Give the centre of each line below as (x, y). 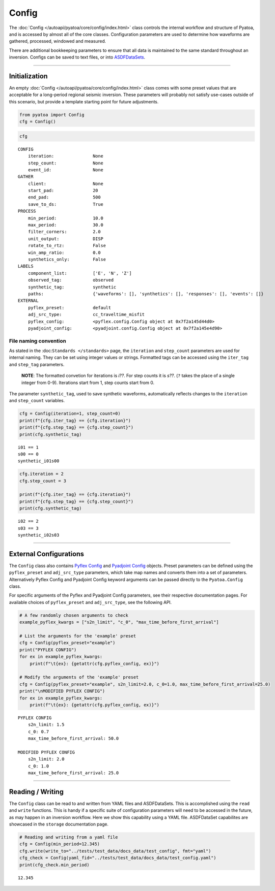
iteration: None (66, 156)
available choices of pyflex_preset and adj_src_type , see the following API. (90, 602)
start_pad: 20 (63, 191)
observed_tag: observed (71, 280)
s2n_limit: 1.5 (46, 725)
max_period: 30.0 (66, 225)
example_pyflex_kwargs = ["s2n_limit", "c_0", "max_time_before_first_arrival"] (119, 622)
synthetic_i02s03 (39, 535)
